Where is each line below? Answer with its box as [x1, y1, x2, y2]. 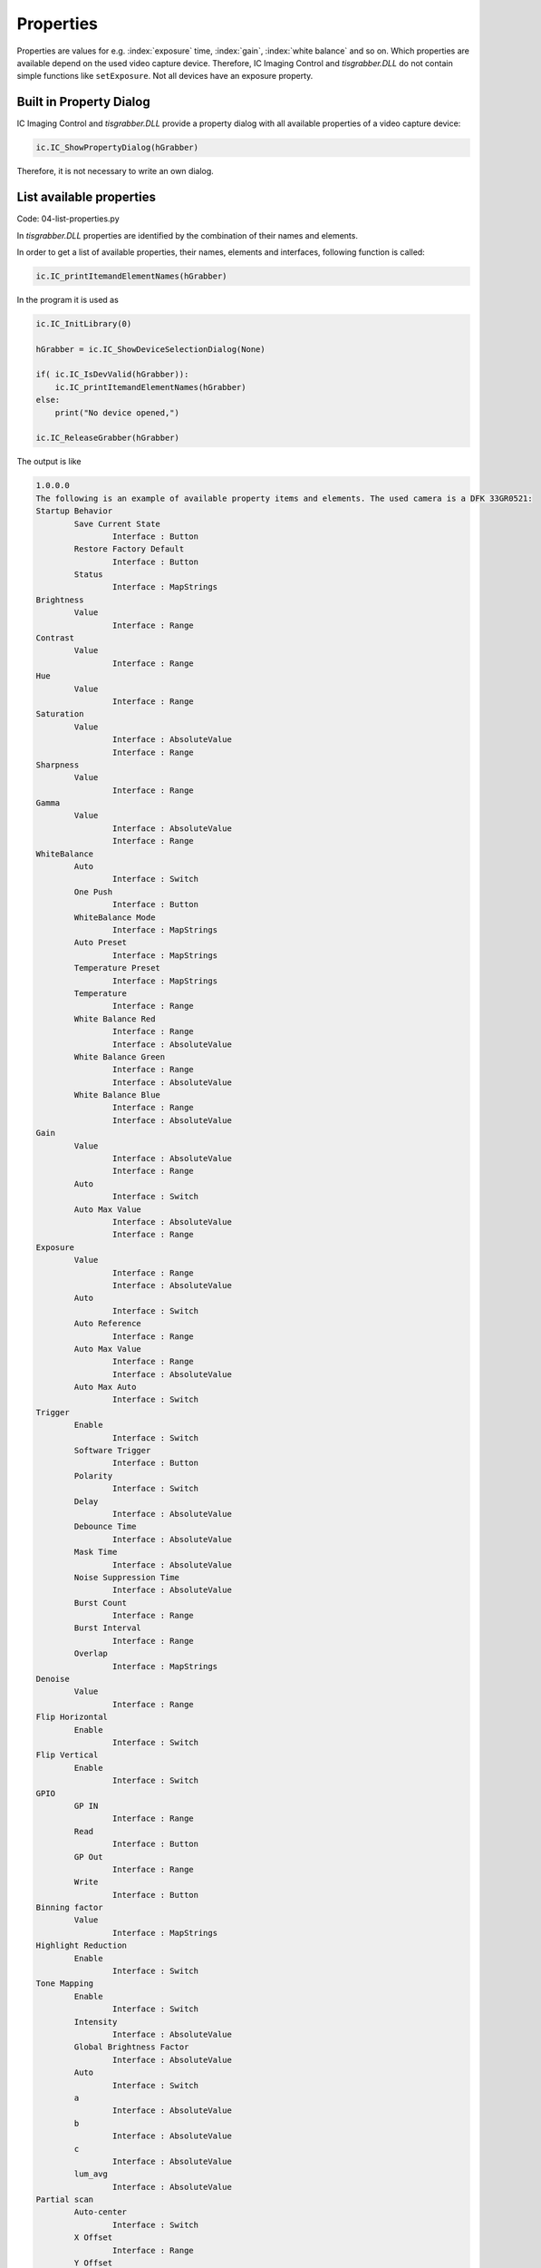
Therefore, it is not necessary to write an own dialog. [16, 166, 215, 177]
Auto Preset [73, 937, 127, 948]
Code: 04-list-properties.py [16, 213, 120, 224]
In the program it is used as [16, 294, 120, 305]
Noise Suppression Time [73, 1572, 180, 1582]
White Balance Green [73, 1051, 166, 1061]
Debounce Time [73, 1521, 137, 1532]
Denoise [35, 1674, 70, 1685]
